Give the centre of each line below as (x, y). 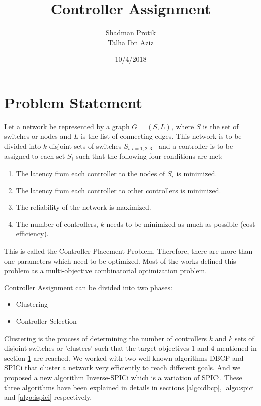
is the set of (221, 126)
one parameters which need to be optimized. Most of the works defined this (120, 260)
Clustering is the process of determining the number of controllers (106, 338)
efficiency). (32, 234)
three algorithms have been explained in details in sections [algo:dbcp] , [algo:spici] (130, 387)
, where (183, 126)
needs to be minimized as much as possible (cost (181, 224)
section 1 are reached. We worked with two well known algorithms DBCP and (124, 357)
